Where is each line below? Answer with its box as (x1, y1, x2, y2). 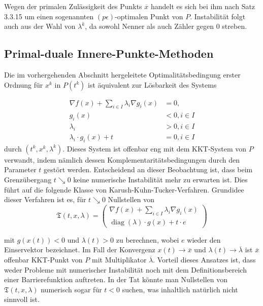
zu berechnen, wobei (116, 234, 179, 245)
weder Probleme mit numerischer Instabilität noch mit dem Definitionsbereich (4, 264, 247, 275)
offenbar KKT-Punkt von (4, 254, 83, 264)
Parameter (4, 164, 37, 175)
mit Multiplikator (91, 254, 147, 264)
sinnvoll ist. (4, 294, 40, 304)
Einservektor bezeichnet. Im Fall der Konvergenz (4, 244, 155, 255)
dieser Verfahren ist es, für (4, 194, 86, 205)
